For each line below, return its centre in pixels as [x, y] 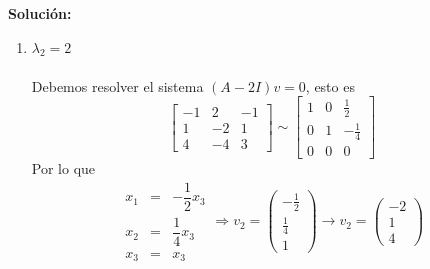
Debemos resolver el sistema [117, 85]
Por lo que [63, 168]
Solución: [40, 13]
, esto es [330, 85]
